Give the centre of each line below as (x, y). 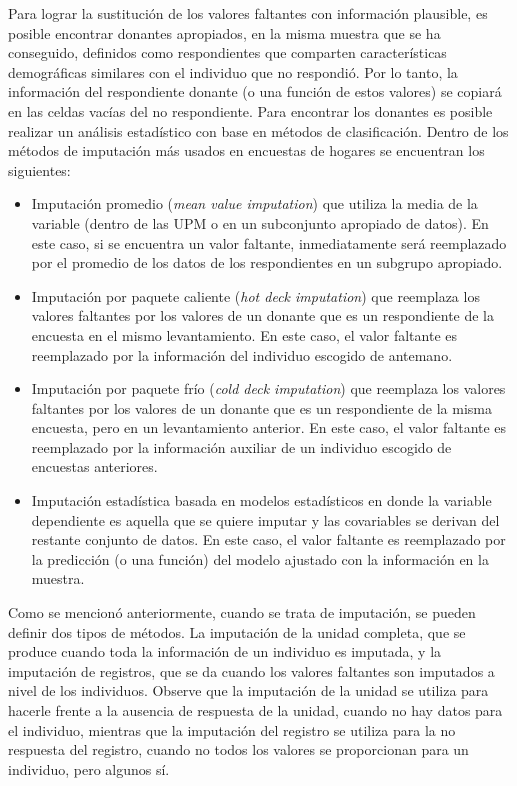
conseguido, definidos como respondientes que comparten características (227, 52)
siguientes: (39, 169)
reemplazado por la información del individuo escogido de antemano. (242, 354)
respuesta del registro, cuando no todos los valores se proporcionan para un (238, 749)
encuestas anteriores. (94, 466)
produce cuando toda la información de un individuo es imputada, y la (225, 651)
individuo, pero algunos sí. (89, 768)
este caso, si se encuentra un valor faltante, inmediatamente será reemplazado (269, 242)
